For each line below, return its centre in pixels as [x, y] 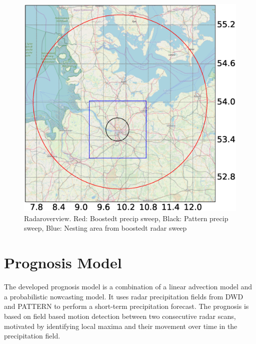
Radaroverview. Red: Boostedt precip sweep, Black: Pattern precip [126, 218]
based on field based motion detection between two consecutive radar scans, [120, 316]
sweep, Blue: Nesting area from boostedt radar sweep [105, 228]
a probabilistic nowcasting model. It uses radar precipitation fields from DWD [124, 296]
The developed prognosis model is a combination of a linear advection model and [128, 287]
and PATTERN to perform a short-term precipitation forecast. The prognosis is [126, 306]
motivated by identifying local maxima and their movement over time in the [121, 326]
